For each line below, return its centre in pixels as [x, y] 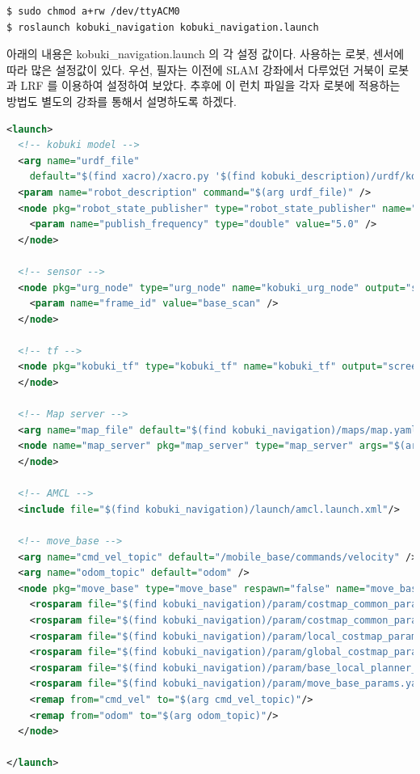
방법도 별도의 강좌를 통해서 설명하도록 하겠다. [122, 101]
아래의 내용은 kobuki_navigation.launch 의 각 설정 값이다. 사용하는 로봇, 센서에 [206, 54]
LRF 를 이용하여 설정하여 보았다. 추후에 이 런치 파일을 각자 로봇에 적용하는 [210, 85]
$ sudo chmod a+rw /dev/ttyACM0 [93, 11]
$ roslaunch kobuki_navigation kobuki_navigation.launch [163, 27]
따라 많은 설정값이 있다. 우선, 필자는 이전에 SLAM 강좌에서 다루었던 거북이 [195, 69]
